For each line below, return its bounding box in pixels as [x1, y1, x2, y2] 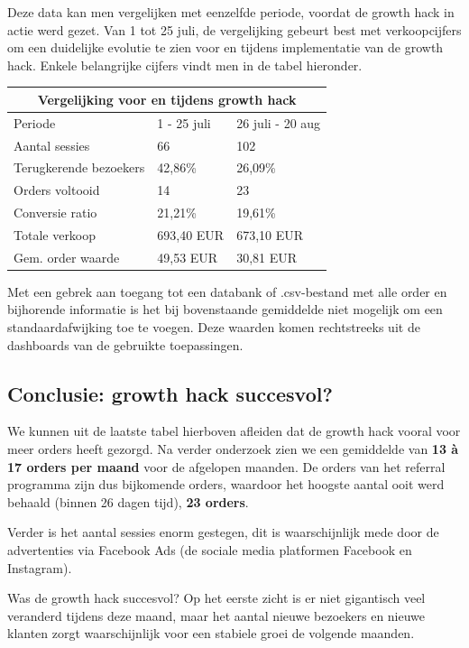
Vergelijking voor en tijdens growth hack [37, 89, 297, 108]
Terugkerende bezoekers [14, 158, 145, 177]
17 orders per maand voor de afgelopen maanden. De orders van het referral [7, 457, 446, 476]
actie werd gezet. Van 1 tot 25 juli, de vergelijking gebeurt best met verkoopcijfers [7, 20, 462, 39]
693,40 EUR [157, 225, 225, 244]
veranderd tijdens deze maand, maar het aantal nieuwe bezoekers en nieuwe [7, 606, 426, 625]
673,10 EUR [236, 225, 304, 244]
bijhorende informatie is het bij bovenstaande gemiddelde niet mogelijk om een [7, 300, 443, 319]
